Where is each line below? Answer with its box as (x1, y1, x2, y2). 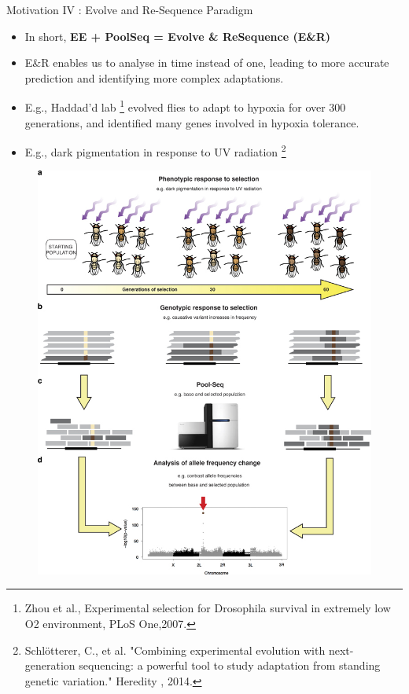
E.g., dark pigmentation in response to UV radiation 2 (24, 141, 286, 160)
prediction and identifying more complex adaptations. (24, 69, 284, 86)
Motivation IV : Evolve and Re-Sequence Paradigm (6, 2, 253, 17)
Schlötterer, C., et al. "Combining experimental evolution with (24, 641, 326, 658)
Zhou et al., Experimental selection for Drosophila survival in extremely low (24, 600, 391, 616)
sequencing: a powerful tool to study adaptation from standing (79, 657, 381, 674)
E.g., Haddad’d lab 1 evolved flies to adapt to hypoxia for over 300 (24, 97, 346, 116)
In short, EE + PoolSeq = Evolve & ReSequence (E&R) (24, 28, 331, 44)
